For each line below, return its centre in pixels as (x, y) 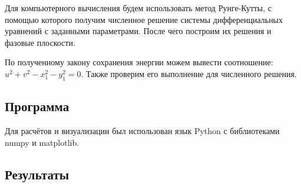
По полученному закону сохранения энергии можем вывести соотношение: (139, 62)
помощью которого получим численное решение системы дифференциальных (144, 19)
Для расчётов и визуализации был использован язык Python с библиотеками (142, 130)
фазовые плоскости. (40, 42)
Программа (37, 106)
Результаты (37, 174)
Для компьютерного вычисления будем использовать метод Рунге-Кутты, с (138, 8)
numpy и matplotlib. (42, 142)
